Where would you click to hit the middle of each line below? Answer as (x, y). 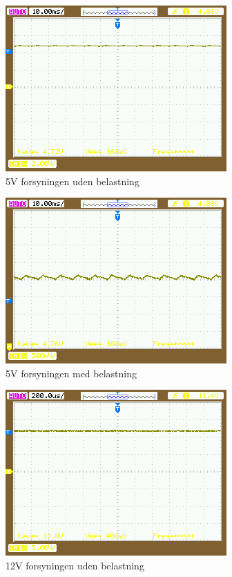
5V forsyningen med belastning (71, 373)
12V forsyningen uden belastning (75, 565)
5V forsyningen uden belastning (72, 181)
